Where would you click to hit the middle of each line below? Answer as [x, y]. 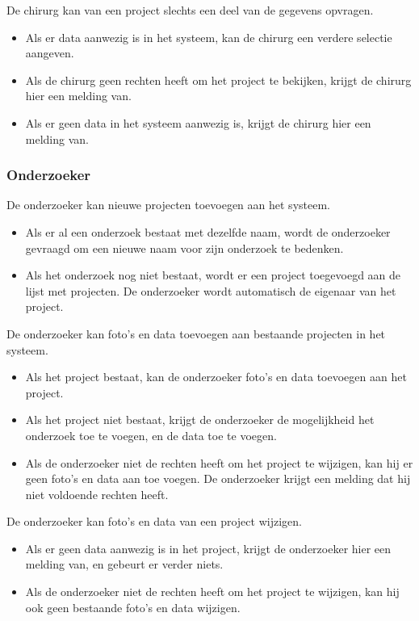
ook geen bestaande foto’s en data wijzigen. [133, 607]
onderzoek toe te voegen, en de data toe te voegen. [151, 435]
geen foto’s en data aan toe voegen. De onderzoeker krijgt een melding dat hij [218, 478]
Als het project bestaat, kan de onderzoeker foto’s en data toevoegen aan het [216, 377]
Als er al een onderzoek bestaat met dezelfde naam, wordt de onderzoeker [208, 231]
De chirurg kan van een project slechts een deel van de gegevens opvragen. [190, 10]
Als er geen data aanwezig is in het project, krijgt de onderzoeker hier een [208, 548]
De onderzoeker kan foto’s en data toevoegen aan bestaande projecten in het [196, 333]
